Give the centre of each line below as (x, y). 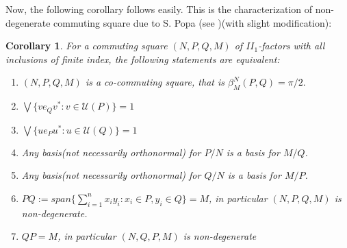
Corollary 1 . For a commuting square (87, 46)
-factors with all (292, 46)
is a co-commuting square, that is (155, 82)
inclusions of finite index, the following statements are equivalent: (143, 59)
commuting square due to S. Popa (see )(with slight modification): (193, 22)
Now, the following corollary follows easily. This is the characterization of (159, 9)
